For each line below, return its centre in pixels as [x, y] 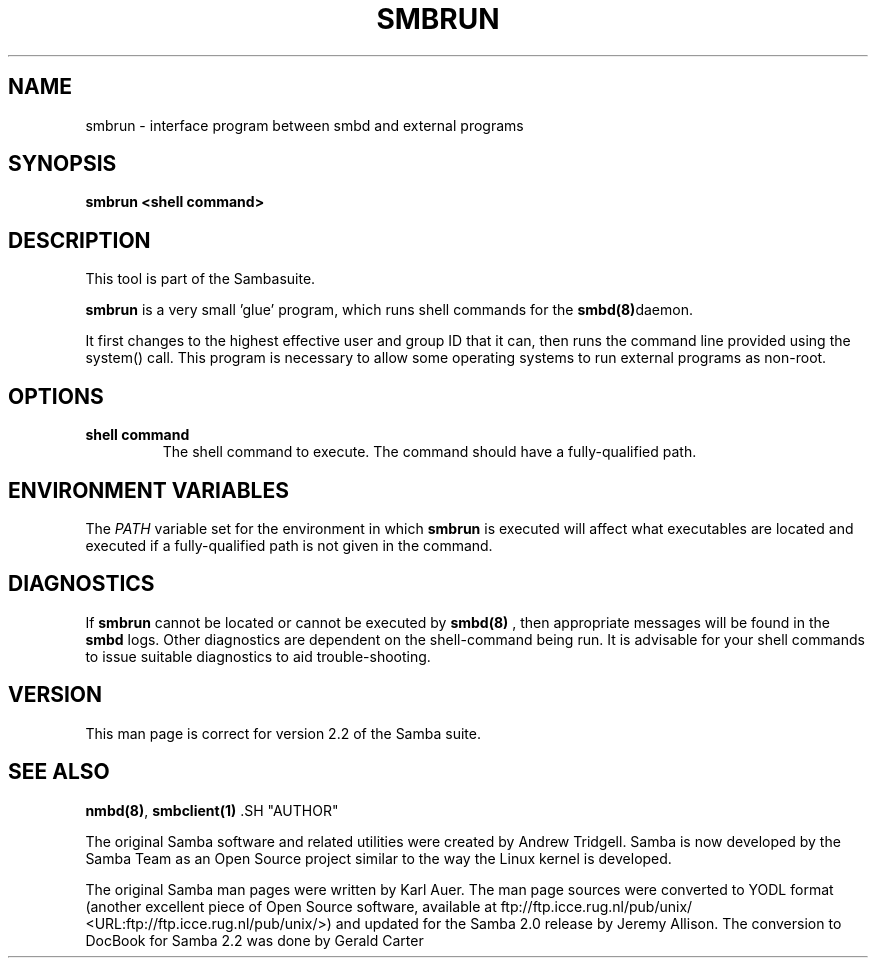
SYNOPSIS [62, 164]
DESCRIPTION [79, 240]
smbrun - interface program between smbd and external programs [304, 125]
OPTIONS [56, 396]
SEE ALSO [59, 772]
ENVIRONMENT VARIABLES [148, 490]
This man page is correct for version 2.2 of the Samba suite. [283, 733]
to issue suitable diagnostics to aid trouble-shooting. [258, 656]
